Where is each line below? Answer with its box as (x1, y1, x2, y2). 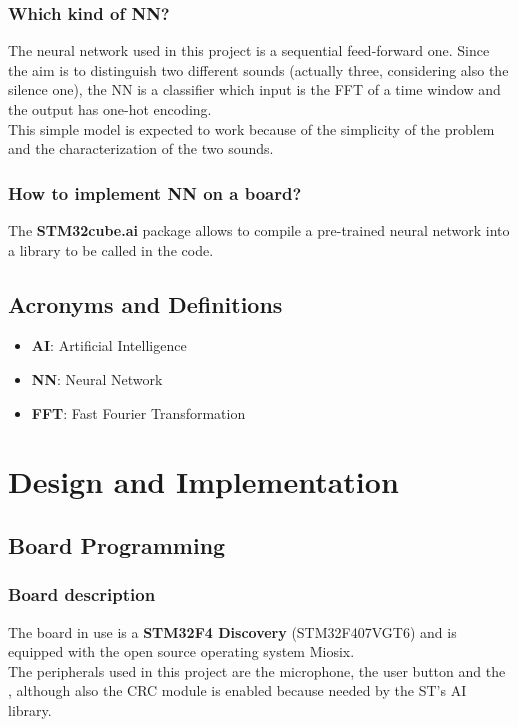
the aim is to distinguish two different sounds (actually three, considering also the (8, 59, 509, 80)
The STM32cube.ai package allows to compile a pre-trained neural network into (8, 220, 510, 240)
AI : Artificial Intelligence (31, 335, 187, 356)
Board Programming (8, 529, 226, 560)
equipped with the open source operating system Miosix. (8, 641, 355, 662)
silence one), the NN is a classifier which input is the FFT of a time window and (8, 79, 501, 100)
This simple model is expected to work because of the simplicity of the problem (8, 118, 495, 139)
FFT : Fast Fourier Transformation (31, 402, 246, 423)
